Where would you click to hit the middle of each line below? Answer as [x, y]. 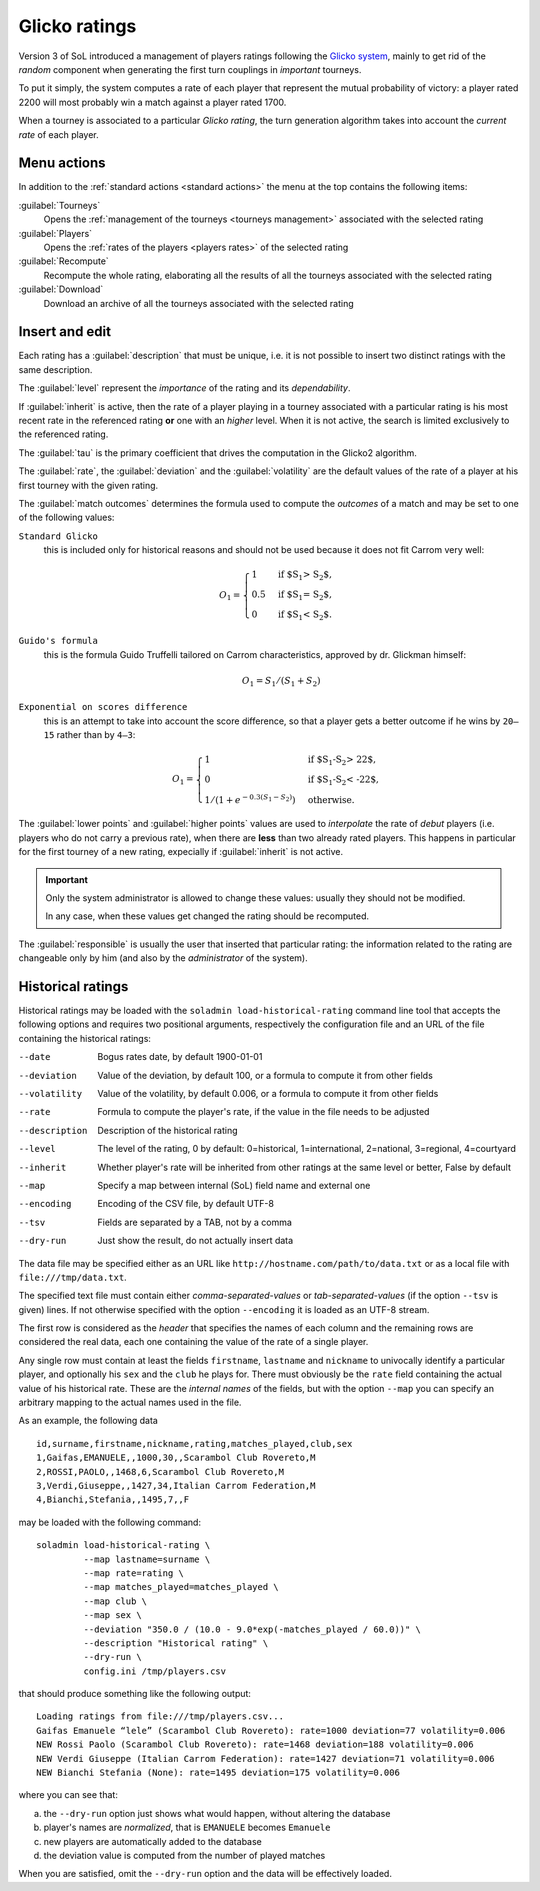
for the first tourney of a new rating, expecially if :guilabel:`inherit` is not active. [181, 852]
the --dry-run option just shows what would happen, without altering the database [217, 1813]
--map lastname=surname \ [147, 1559]
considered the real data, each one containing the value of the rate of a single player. [193, 1342]
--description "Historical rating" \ [176, 1643]
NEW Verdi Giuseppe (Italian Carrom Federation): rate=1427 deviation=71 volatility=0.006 [265, 1758]
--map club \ [115, 1601]
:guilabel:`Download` [61, 289]
